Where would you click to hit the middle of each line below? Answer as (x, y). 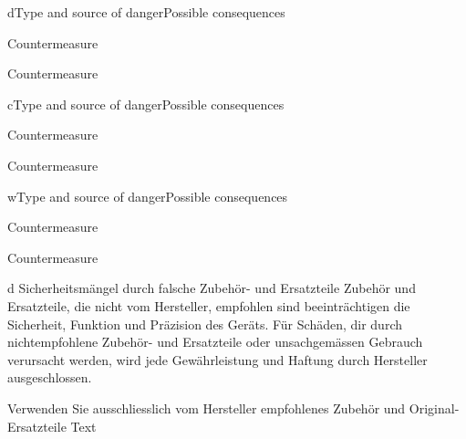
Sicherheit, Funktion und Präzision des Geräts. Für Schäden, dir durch (205, 324)
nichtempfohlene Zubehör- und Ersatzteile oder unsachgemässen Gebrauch (215, 342)
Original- (434, 408)
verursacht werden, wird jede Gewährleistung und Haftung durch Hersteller (217, 359)
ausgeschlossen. (50, 377)
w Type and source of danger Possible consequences (148, 196)
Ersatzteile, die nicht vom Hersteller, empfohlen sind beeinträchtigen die (209, 305)
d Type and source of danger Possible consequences (146, 12)
